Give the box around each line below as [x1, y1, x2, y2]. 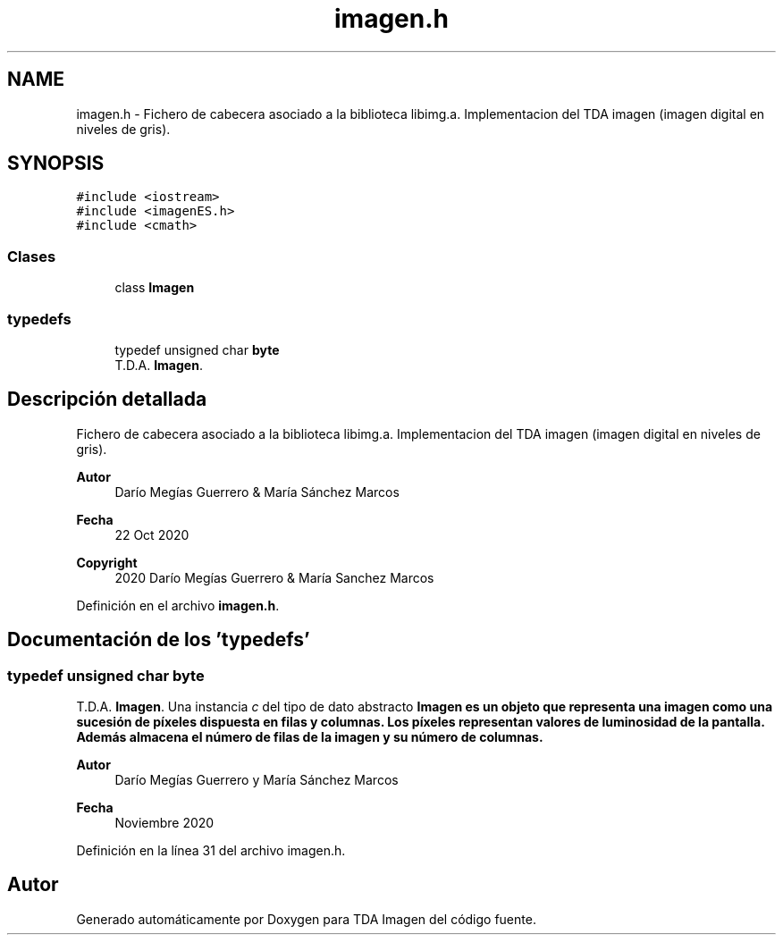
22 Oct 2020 [114, 526, 189, 542]
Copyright [76, 554, 138, 570]
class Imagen [114, 280, 195, 296]
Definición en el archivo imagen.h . [76, 597, 280, 613]
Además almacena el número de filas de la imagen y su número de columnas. [76, 729, 543, 744]
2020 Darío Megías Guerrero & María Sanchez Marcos [114, 569, 434, 585]
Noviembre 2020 [114, 815, 215, 830]
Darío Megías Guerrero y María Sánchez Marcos [114, 772, 399, 787]
